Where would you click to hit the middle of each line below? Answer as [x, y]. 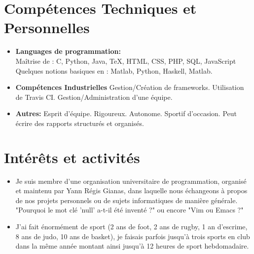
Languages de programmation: [68, 51]
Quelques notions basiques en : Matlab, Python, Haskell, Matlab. [114, 70]
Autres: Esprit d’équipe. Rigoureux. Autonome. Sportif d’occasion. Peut [126, 113]
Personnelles [47, 27]
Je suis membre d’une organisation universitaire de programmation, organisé [131, 181]
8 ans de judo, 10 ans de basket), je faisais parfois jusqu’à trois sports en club [133, 236]
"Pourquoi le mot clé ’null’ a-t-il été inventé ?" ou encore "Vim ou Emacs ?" [129, 210]
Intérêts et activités [72, 157]
